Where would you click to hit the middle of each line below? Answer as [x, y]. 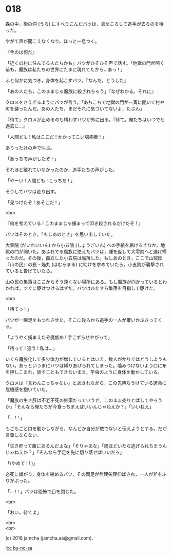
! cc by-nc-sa [19, 548]
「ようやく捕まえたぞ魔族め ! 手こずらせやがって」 [59, 337]
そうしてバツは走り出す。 [32, 191]
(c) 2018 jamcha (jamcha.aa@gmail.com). [49, 538]
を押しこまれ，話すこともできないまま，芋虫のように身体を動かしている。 [84, 372]
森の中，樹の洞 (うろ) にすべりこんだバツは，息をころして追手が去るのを [82, 24]
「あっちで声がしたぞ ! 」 [32, 159]
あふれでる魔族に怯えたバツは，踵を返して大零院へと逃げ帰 [104, 251]
